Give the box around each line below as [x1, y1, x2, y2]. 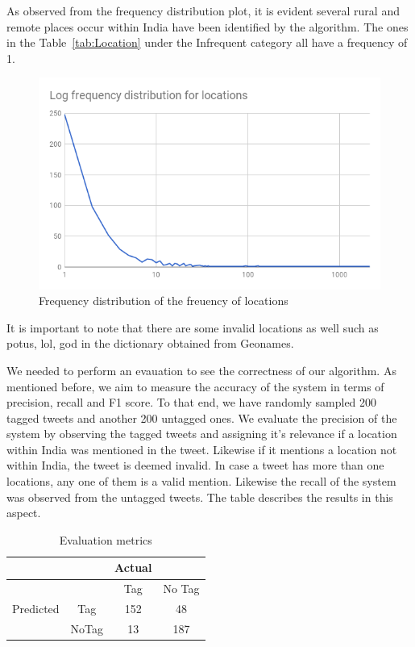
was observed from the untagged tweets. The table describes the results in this [6, 488, 393, 505]
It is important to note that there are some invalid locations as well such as [6, 319, 379, 336]
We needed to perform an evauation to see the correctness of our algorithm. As [6, 361, 396, 378]
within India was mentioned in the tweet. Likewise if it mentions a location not [6, 440, 397, 457]
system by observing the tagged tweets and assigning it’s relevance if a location [6, 425, 397, 442]
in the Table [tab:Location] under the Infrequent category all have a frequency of [6, 34, 408, 51]
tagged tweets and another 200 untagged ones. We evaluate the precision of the [6, 409, 397, 426]
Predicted [12, 600, 60, 617]
